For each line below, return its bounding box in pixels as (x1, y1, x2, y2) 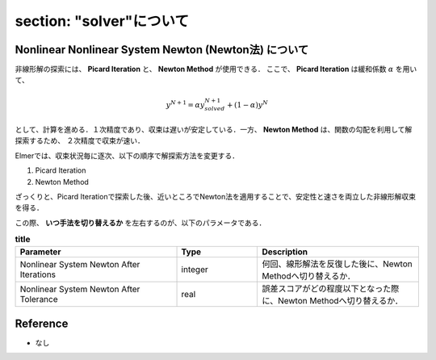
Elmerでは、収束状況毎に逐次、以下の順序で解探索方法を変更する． (15, 150, 240, 161)
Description (262, 246, 308, 257)
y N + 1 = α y (166, 98, 205, 109)
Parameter (19, 246, 61, 257)
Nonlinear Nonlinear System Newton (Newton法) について (15, 43, 309, 57)
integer (181, 263, 209, 274)
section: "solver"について (15, 12, 190, 30)
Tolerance (19, 293, 58, 304)
